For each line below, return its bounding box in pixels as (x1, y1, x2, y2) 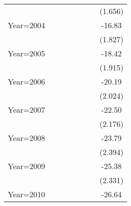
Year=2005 (8, 48, 45, 59)
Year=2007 (8, 104, 45, 115)
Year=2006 (8, 76, 45, 87)
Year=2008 (8, 132, 45, 143)
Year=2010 (8, 189, 45, 200)
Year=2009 (8, 160, 45, 172)
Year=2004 (8, 19, 45, 31)
